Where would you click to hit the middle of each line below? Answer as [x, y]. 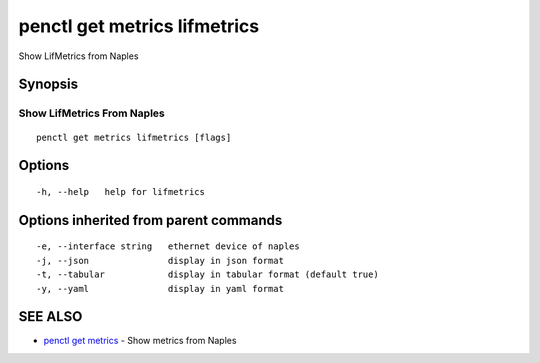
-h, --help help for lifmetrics [120, 191]
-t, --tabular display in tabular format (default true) [207, 274]
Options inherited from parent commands [150, 220]
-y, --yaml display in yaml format [160, 288]
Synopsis [48, 84]
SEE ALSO [50, 316]
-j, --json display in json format [160, 260]
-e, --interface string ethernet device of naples [168, 246]
